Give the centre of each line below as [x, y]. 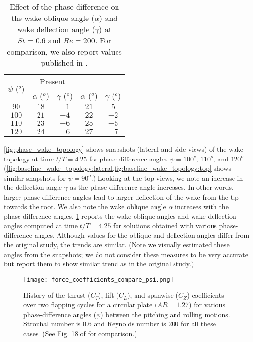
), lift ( [109, 295]
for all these [198, 324]
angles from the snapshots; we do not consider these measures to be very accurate [126, 254]
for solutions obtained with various [165, 225]
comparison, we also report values [64, 51]
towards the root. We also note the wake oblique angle [85, 206]
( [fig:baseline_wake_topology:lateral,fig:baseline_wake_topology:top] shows [117, 168]
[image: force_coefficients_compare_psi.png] [98, 279]
